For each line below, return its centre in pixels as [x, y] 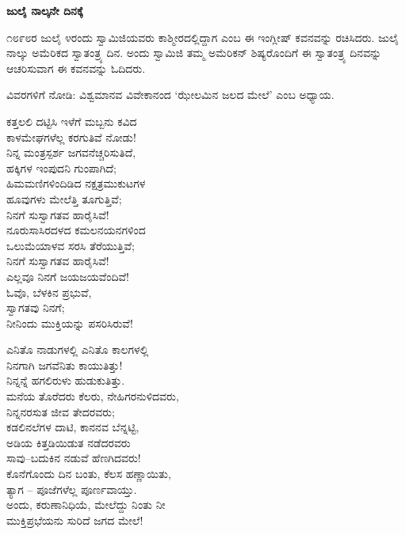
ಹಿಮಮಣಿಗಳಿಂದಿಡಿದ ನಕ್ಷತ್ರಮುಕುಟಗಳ [76, 183]
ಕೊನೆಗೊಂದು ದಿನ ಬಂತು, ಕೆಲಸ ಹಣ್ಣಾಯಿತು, [89, 474]
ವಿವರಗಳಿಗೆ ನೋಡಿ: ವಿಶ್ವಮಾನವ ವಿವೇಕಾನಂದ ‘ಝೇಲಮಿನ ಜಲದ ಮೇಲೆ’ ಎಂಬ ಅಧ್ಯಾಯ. [170, 95]
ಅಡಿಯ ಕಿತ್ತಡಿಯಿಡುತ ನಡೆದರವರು [69, 442]
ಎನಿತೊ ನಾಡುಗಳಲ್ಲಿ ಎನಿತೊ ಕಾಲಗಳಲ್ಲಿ [78, 349]
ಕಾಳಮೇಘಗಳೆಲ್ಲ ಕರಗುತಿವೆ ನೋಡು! [71, 137]
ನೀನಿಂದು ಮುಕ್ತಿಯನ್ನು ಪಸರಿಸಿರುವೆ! [70, 323]
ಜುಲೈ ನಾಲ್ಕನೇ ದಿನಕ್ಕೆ [45, 10]
